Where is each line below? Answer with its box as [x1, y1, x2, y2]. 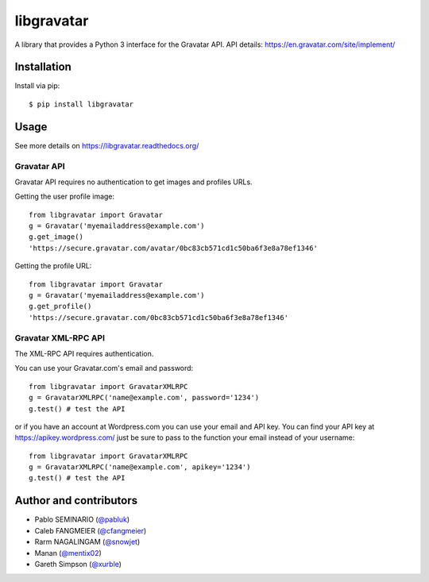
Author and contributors [14, 494, 138, 507]
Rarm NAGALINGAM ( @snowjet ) [34, 537, 141, 547]
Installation [14, 60, 71, 74]
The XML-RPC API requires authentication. [14, 349, 154, 358]
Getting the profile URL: [14, 261, 92, 271]
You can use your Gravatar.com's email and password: [14, 364, 194, 373]
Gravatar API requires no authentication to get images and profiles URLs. [14, 177, 253, 187]
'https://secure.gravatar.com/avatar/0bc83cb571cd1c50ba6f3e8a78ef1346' [29, 243, 318, 252]
